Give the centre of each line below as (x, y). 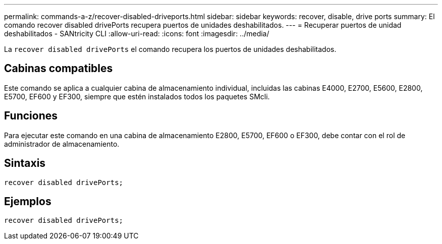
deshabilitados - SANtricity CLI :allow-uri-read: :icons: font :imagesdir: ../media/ (137, 34)
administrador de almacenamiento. (62, 144)
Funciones (31, 116)
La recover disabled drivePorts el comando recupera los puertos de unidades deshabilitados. (170, 49)
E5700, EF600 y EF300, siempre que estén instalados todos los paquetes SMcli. (137, 96)
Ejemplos (28, 201)
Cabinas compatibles (59, 69)
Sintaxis (25, 163)
